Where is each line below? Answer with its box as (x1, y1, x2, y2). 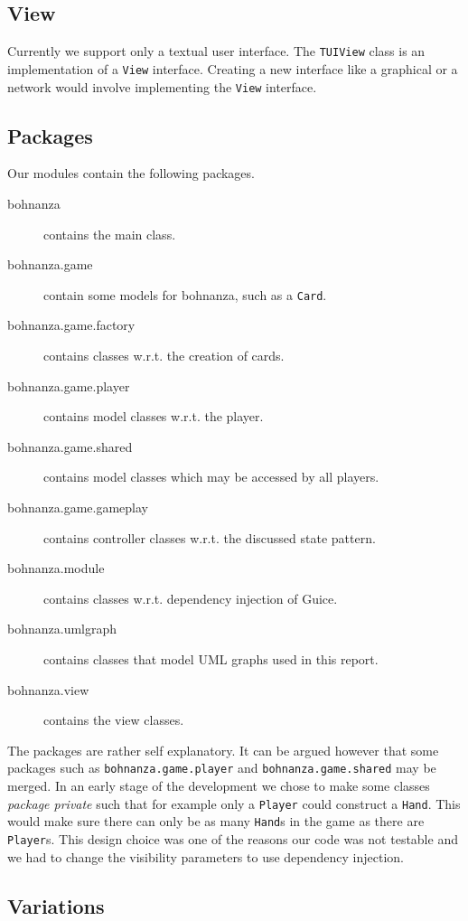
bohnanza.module (7, 559, 105, 578)
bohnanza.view (7, 680, 89, 699)
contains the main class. (43, 224, 176, 243)
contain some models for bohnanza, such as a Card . (43, 285, 327, 304)
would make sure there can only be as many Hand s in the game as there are (7, 812, 425, 831)
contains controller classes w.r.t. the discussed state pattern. (43, 528, 376, 547)
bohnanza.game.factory (7, 315, 136, 334)
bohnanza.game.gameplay (7, 497, 148, 516)
